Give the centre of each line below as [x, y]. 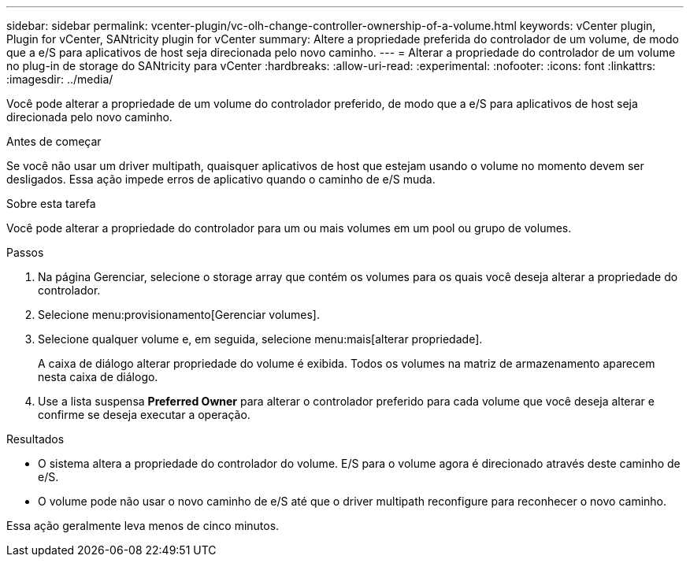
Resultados [35, 439]
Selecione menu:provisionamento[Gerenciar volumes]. [179, 315]
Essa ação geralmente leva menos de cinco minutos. [143, 526]
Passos [25, 252]
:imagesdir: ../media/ [60, 79]
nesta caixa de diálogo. [98, 377]
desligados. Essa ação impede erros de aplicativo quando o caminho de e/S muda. [221, 179]
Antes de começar [54, 141]
